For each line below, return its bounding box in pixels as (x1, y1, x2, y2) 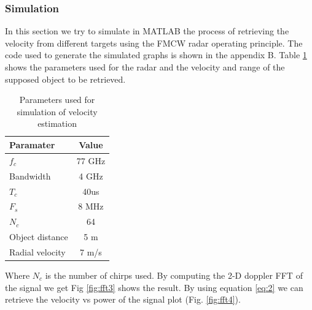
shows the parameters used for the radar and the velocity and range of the (5, 61, 285, 73)
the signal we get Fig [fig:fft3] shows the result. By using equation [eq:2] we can (5, 281, 303, 293)
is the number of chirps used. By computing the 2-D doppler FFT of (45, 268, 303, 281)
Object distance (9, 230, 68, 243)
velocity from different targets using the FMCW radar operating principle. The (5, 36, 303, 49)
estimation (37, 117, 77, 130)
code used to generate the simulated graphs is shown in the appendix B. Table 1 (5, 48, 307, 61)
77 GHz (76, 154, 106, 167)
